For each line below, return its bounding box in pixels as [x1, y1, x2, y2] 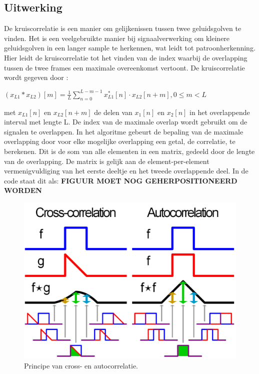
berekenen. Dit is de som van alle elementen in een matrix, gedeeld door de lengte [4, 145, 255, 156]
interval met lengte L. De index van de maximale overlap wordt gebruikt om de [4, 116, 247, 127]
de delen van [94, 106, 132, 117]
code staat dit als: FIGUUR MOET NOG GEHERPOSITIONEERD [4, 175, 237, 185]
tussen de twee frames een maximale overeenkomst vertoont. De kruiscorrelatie [4, 62, 245, 72]
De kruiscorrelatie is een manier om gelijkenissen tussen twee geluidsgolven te [4, 23, 241, 33]
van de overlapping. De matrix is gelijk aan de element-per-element [4, 155, 209, 166]
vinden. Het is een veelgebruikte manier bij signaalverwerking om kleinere [4, 32, 230, 43]
